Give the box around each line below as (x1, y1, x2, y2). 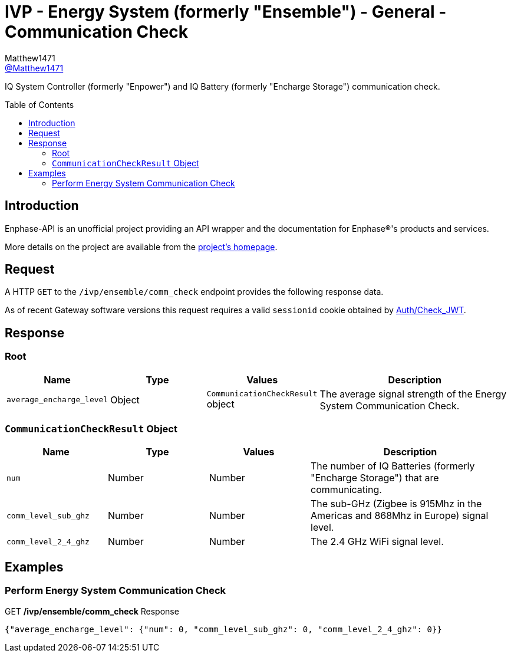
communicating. (311, 484, 382, 496)
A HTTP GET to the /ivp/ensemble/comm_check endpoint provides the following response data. (5, 287, 384, 297)
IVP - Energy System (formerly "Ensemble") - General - (5, 2, 447, 22)
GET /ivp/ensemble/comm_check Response (5, 606, 179, 616)
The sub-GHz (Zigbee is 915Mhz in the (311, 498, 482, 510)
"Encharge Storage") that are (311, 472, 439, 484)
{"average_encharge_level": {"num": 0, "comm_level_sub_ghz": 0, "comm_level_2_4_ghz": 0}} (5, 624, 442, 634)
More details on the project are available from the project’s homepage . (5, 241, 278, 252)
